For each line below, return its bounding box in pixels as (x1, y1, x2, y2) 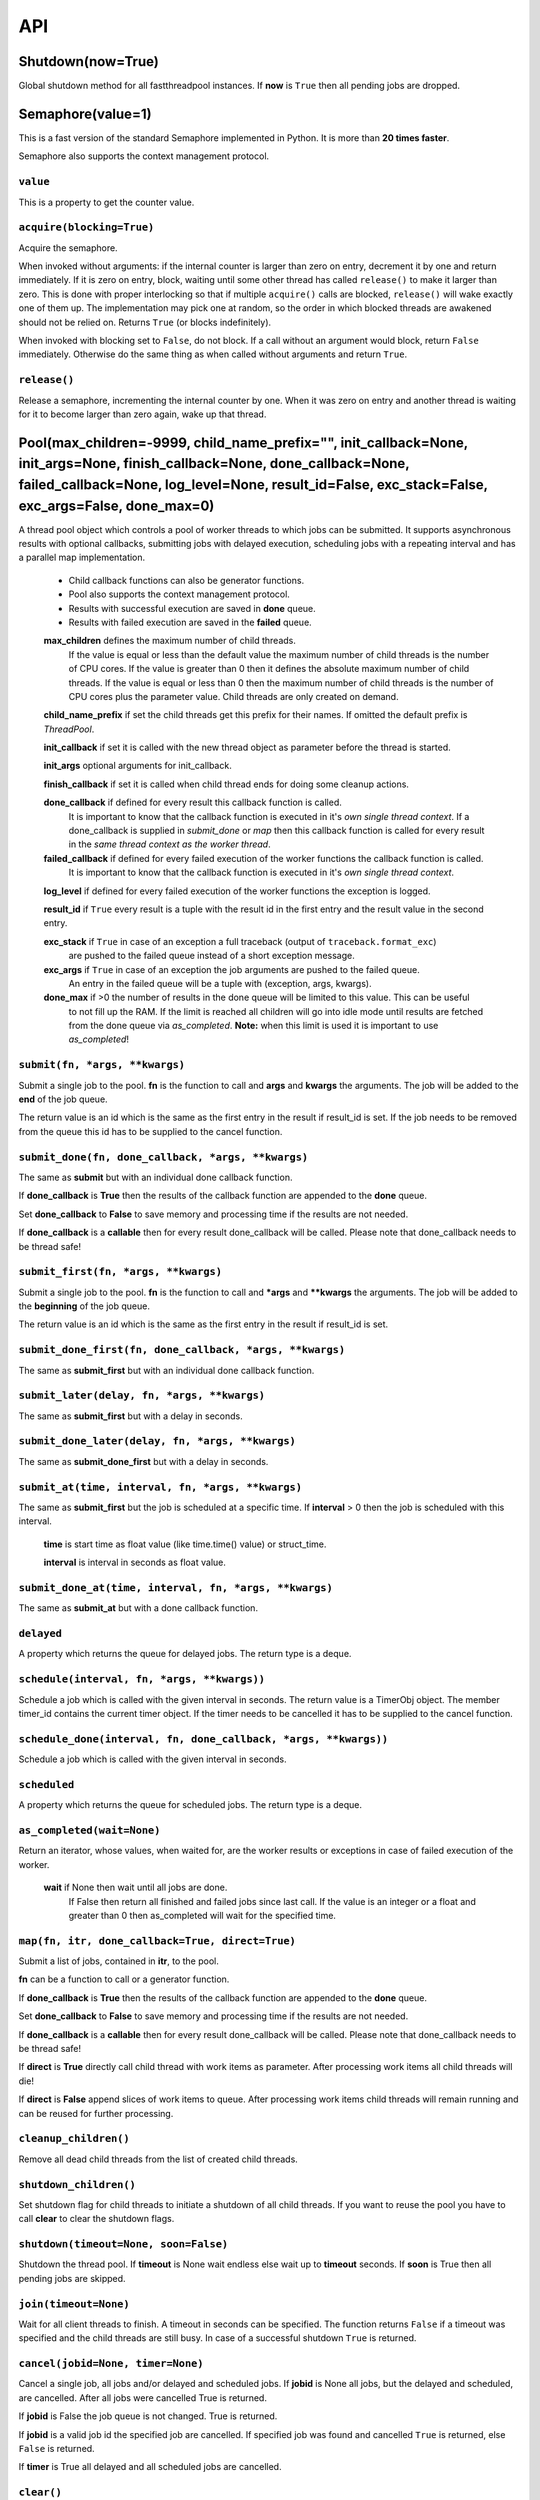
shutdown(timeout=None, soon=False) (18, 2238, 229, 2251)
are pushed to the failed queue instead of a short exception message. (68, 950, 355, 962)
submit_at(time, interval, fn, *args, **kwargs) (18, 1480, 303, 1494)
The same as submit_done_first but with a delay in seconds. (18, 1455, 269, 1467)
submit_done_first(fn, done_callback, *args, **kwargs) (18, 1343, 346, 1357)
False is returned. (18, 2443, 95, 2455)
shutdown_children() (18, 2178, 137, 2191)
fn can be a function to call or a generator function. (18, 1973, 230, 1985)
